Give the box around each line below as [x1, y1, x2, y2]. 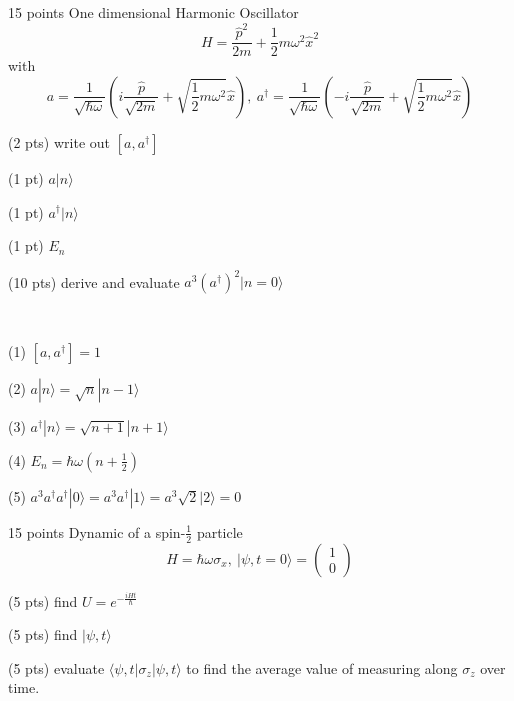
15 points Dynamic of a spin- [8, 521, 186, 542]
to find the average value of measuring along [186, 657, 458, 678]
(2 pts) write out [8, 131, 111, 152]
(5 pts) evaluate [8, 657, 105, 678]
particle [196, 521, 243, 542]
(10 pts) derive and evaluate [8, 271, 180, 292]
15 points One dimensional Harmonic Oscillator [8, 2, 299, 22]
